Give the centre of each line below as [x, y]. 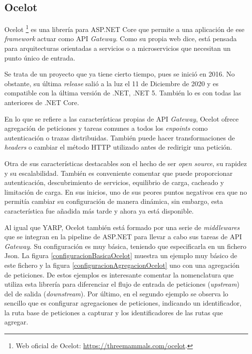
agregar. [16, 322]
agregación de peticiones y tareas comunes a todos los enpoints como [106, 128]
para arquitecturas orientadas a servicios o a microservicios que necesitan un [118, 48]
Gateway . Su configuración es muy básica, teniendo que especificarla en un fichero [126, 246]
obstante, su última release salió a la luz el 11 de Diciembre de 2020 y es [111, 83]
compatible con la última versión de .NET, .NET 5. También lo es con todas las [123, 93]
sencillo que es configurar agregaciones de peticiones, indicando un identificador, [123, 303]
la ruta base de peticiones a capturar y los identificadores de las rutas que [114, 312]
